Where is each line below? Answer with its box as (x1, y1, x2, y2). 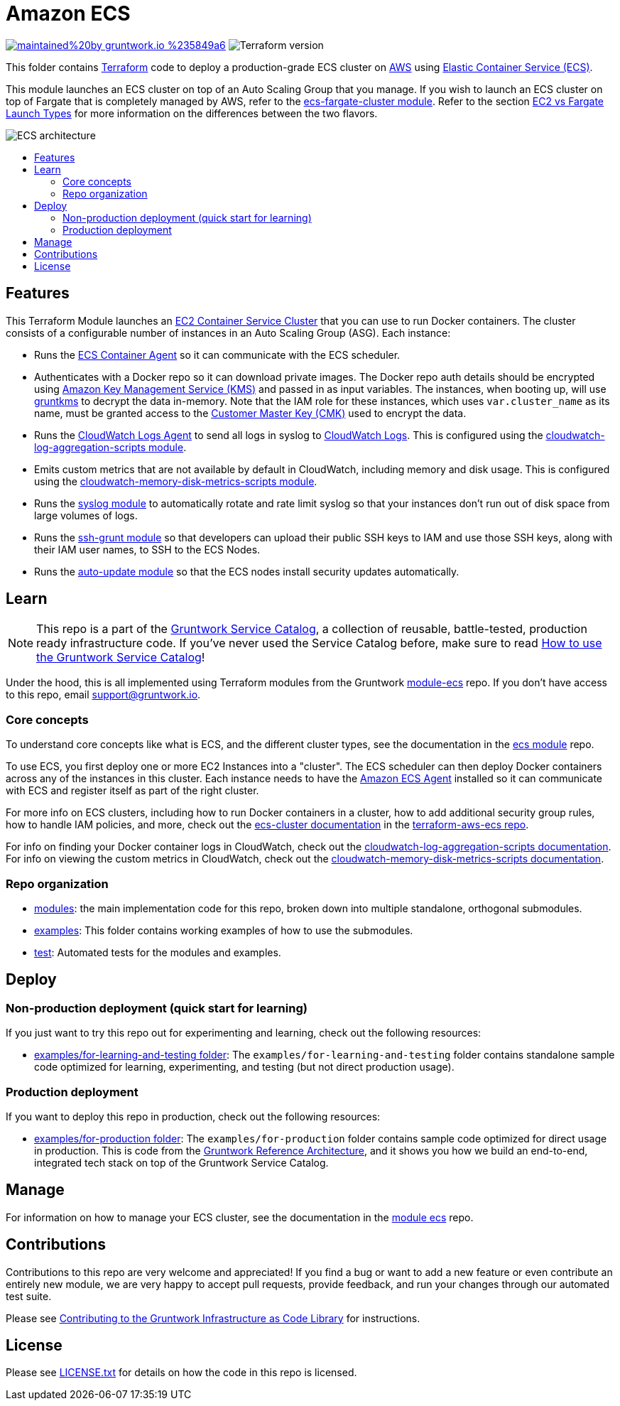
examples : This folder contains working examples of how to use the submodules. (34, 924, 413, 936)
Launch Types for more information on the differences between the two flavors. (6, 107, 378, 119)
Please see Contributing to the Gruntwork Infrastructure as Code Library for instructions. (6, 1312, 420, 1324)
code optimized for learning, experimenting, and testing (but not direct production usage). (34, 1061, 455, 1074)
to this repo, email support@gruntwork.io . (6, 688, 201, 701)
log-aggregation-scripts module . (34, 440, 187, 453)
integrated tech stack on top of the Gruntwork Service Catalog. (34, 1156, 329, 1169)
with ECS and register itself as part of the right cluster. (6, 784, 259, 797)
